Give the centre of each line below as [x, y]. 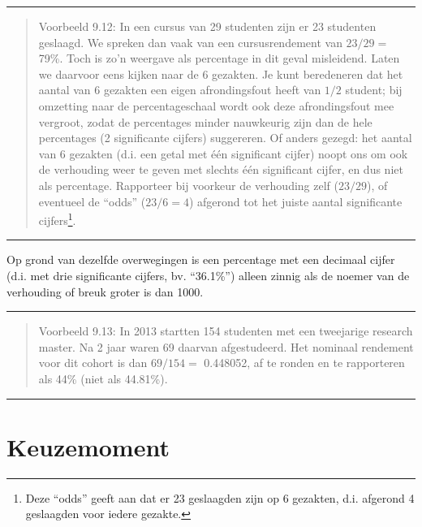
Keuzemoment [88, 446]
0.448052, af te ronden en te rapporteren [304, 363]
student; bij [374, 90]
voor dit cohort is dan [93, 363]
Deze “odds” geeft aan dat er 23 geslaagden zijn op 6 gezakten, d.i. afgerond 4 [220, 497]
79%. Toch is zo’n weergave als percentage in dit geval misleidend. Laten [219, 58]
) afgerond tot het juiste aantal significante [295, 201]
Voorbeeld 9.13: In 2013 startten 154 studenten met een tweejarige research [226, 331]
